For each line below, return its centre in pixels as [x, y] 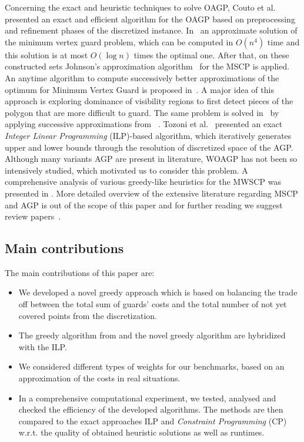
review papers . [33, 216]
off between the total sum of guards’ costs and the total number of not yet [153, 304]
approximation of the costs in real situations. [99, 378]
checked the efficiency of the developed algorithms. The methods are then [151, 409]
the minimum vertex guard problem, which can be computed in [119, 41]
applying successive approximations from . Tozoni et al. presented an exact [144, 124]
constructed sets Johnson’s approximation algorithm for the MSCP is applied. [147, 66]
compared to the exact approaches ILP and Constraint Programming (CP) [153, 421]
